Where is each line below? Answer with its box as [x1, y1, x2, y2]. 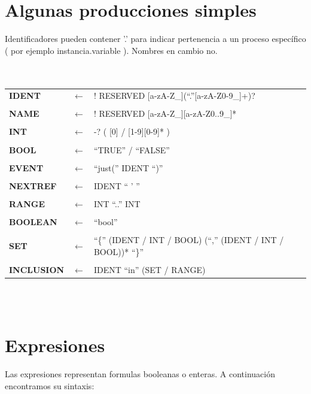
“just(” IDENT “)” [93, 161, 163, 174]
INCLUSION [9, 263, 65, 275]
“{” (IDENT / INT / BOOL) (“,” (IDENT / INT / [93, 234, 284, 246]
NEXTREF [9, 179, 57, 192]
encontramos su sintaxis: [5, 379, 94, 392]
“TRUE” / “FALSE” [93, 143, 170, 156]
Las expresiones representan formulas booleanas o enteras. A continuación [5, 368, 276, 380]
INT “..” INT [93, 197, 141, 210]
